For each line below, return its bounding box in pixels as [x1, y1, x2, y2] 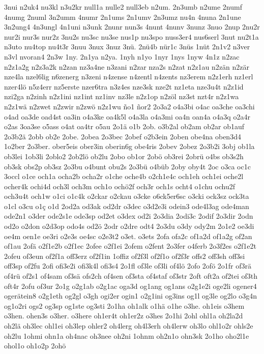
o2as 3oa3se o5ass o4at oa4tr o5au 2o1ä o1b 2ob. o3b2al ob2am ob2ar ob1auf [4, 121, 245, 132]
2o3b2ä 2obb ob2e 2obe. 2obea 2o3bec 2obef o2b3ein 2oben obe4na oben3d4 [4, 131, 241, 141]
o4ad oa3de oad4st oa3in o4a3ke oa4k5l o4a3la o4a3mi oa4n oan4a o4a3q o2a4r [4, 111, 250, 122]
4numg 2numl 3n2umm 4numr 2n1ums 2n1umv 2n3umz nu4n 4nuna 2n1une [4, 11, 241, 22]
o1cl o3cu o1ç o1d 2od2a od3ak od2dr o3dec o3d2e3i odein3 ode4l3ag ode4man [4, 200, 249, 211]
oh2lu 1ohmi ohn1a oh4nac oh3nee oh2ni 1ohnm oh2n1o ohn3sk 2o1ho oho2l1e [4, 330, 249, 341]
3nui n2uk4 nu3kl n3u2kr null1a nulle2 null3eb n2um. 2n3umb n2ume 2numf [4, 2, 242, 12]
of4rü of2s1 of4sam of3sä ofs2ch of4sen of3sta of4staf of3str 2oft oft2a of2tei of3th [4, 271, 258, 281]
